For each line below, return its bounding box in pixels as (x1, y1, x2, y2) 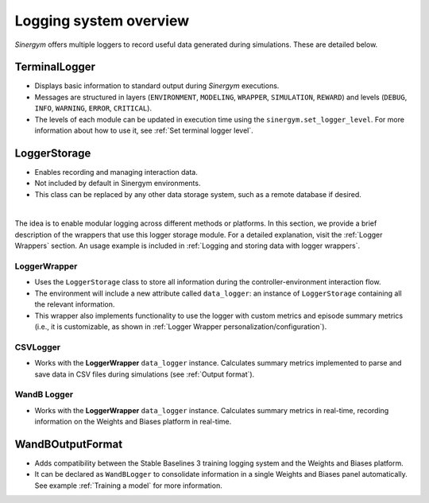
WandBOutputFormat (14, 437, 123, 451)
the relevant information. (34, 300, 115, 309)
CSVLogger (14, 342, 61, 353)
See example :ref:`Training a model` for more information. (34, 481, 222, 490)
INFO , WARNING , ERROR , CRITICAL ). (34, 103, 153, 113)
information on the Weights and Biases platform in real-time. (34, 417, 232, 427)
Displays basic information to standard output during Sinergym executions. (34, 81, 280, 91)
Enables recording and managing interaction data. (34, 167, 199, 176)
